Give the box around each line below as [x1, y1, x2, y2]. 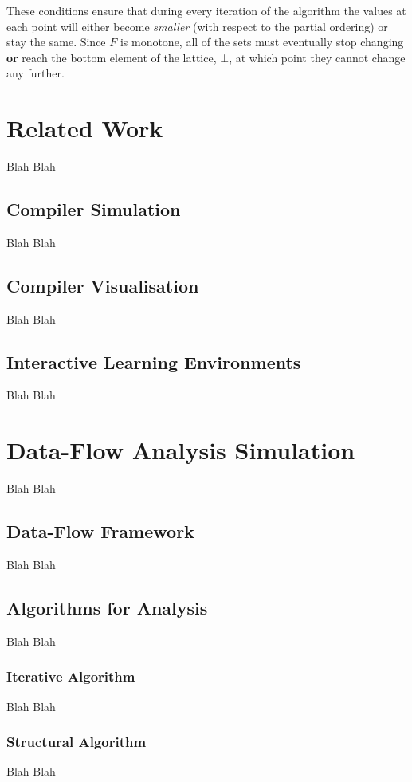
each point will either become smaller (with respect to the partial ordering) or [6, 18, 388, 34]
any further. [6, 65, 65, 81]
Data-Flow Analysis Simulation [6, 434, 355, 466]
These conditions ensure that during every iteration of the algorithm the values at [6, 2, 406, 18]
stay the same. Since [6, 33, 106, 50]
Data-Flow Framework [6, 519, 194, 544]
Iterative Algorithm [6, 666, 135, 686]
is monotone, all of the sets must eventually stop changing [120, 33, 404, 50]
